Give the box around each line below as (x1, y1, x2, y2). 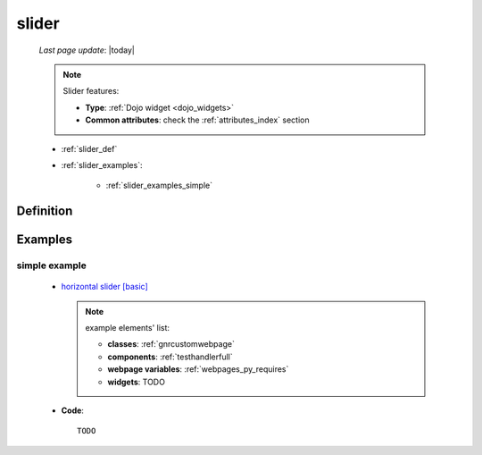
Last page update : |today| (38, 45, 136, 55)
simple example (16, 259, 87, 272)
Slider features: (62, 86, 120, 97)
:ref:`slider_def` (61, 143, 118, 154)
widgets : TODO (107, 376, 165, 387)
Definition (16, 204, 73, 219)
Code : (61, 405, 85, 416)
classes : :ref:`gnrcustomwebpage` (107, 339, 236, 350)
